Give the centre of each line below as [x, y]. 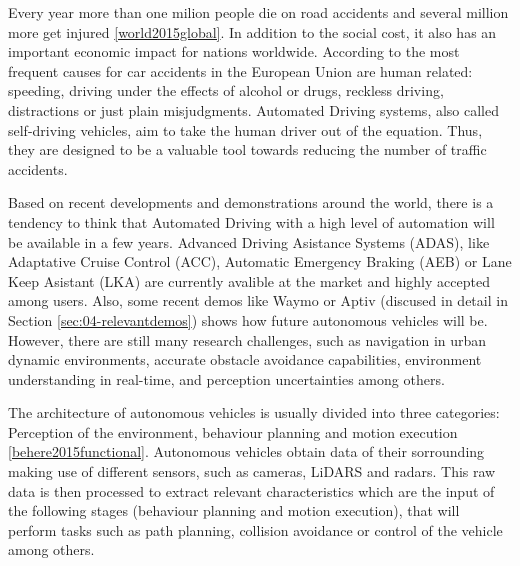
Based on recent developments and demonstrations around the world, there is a [251, 202]
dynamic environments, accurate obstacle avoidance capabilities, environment [245, 359]
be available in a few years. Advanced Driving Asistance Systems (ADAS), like [249, 241]
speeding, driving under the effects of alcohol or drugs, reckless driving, [226, 90]
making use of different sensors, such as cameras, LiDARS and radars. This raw [252, 471]
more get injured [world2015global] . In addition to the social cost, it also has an [252, 31]
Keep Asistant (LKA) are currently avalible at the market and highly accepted [249, 280]
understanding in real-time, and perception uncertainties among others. [226, 378]
